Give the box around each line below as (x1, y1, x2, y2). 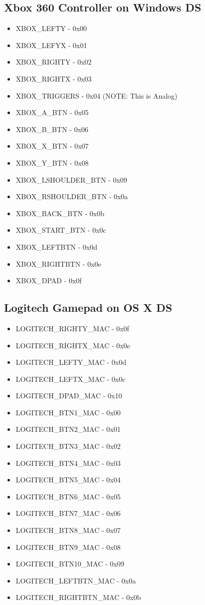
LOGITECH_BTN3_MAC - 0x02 (15, 441, 121, 451)
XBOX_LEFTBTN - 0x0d (15, 241, 97, 252)
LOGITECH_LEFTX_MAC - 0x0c (15, 373, 126, 384)
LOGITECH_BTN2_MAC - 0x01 (15, 424, 121, 434)
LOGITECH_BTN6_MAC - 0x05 (15, 491, 121, 501)
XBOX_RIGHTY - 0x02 (15, 57, 92, 67)
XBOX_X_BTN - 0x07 (15, 141, 89, 151)
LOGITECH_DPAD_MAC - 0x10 (15, 390, 122, 401)
